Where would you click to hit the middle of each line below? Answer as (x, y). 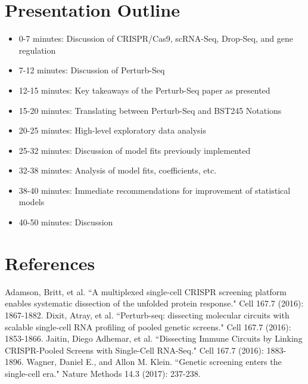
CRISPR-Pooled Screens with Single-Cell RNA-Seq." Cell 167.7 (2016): (134, 350)
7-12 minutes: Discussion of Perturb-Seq (92, 70)
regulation (37, 50)
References (50, 263)
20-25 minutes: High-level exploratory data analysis (112, 130)
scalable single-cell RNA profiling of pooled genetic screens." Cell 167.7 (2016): (148, 326)
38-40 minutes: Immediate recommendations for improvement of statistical (155, 190)
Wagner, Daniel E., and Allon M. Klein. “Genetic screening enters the (154, 362)
